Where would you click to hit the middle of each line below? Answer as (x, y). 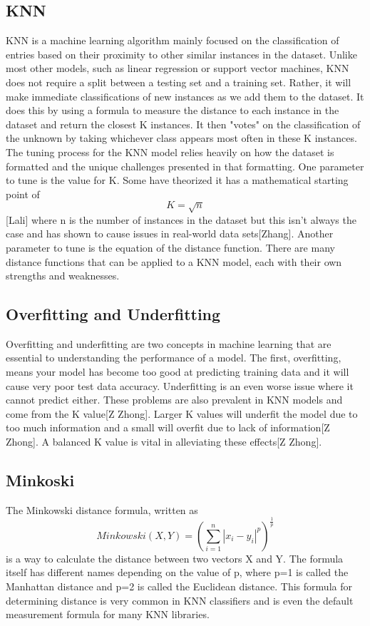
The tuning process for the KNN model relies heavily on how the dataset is (170, 152)
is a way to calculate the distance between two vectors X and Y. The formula (175, 558)
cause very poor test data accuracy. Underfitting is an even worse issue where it (180, 385)
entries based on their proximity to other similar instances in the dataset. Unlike (181, 54)
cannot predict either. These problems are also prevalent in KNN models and (174, 400)
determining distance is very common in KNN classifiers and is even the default (180, 600)
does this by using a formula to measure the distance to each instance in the (173, 110)
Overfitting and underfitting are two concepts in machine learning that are (169, 343)
